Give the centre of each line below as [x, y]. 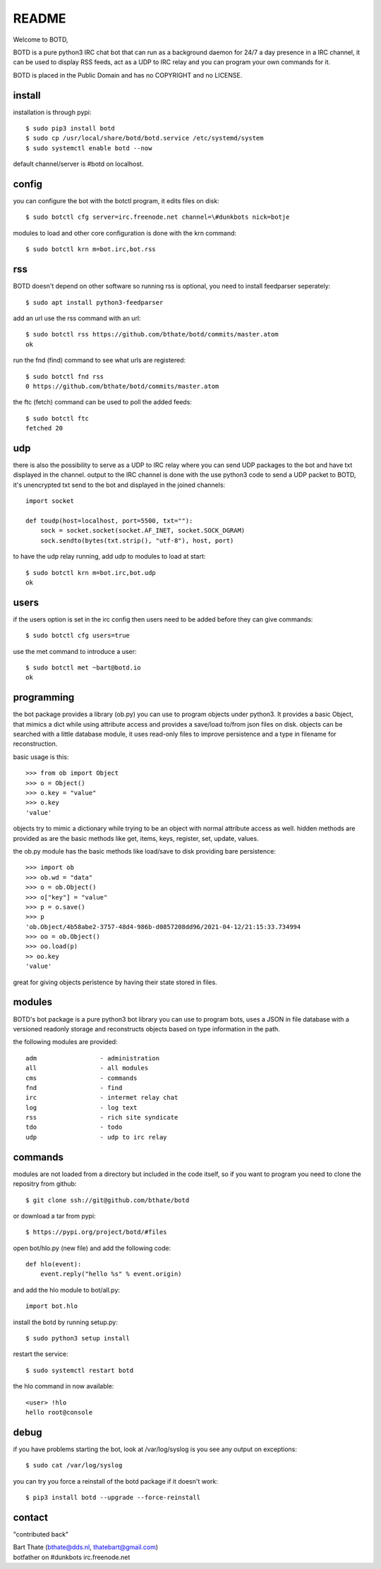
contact [31, 1517]
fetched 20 [44, 428]
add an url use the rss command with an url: [77, 318]
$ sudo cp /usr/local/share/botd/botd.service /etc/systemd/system [145, 138]
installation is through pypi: [52, 112]
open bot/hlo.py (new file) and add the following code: [92, 1248]
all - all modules [87, 1068]
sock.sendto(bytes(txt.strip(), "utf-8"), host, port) [137, 540]
